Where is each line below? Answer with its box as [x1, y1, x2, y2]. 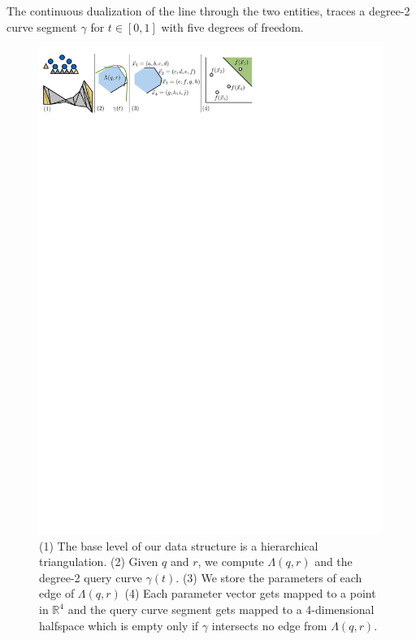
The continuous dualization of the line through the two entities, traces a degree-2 [6, 2, 410, 19]
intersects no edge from [211, 616, 327, 633]
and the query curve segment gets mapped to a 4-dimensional [67, 601, 375, 618]
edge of [39, 585, 75, 602]
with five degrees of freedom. [161, 18, 304, 35]
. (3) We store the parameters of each [175, 568, 362, 586]
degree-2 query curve [39, 568, 142, 586]
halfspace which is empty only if [39, 616, 199, 633]
